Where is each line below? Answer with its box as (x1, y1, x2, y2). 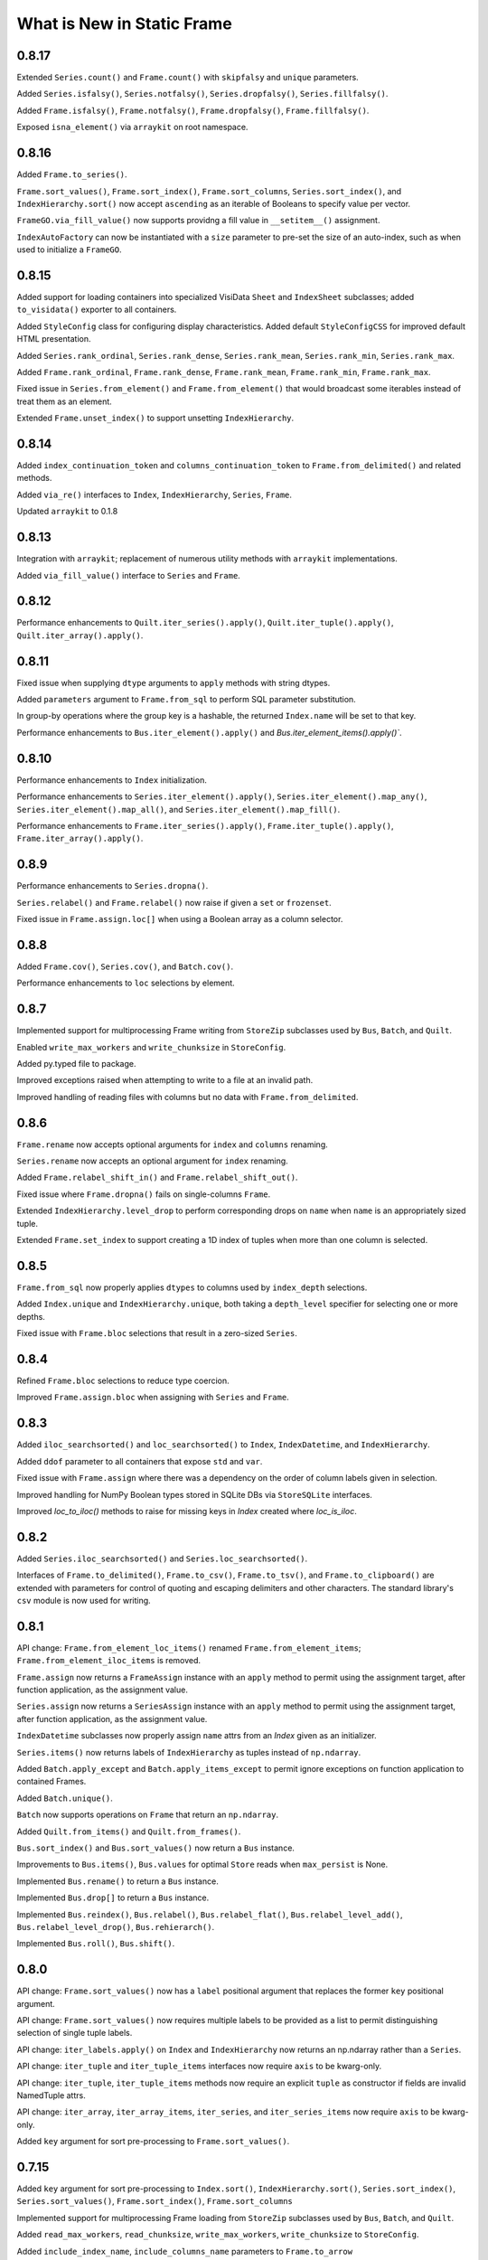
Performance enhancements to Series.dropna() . (16, 880, 209, 891)
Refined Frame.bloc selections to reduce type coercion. (16, 1375, 230, 1387)
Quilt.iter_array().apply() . (16, 629, 144, 641)
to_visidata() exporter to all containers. (16, 304, 177, 315)
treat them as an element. (16, 396, 112, 407)
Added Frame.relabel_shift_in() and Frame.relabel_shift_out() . (16, 1172, 298, 1183)
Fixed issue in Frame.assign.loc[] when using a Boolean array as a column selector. (16, 914, 343, 925)
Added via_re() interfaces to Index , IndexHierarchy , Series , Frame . (16, 489, 293, 500)
